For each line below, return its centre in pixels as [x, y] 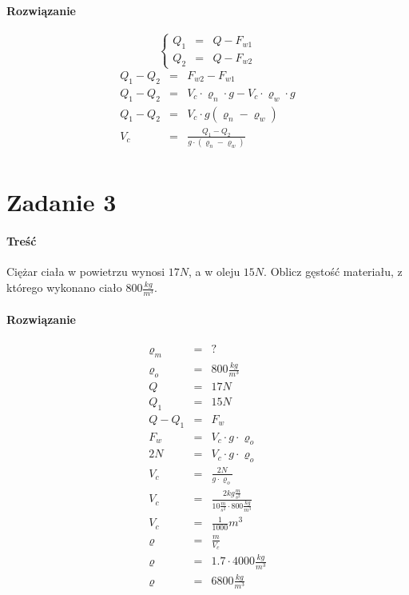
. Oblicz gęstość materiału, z [333, 272]
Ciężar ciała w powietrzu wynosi [86, 272]
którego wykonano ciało [64, 288]
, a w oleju [214, 272]
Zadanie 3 [62, 202]
